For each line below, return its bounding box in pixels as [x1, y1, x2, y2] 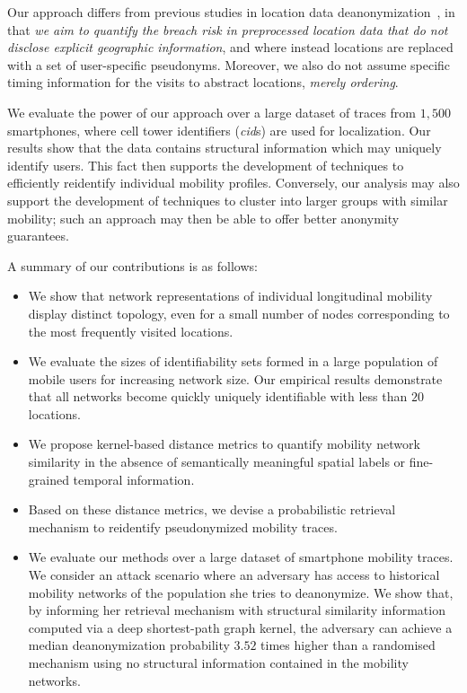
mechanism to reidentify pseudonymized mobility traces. [28, 517, 338, 536]
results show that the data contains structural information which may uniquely [7, 138, 442, 157]
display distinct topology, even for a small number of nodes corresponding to [28, 303, 450, 322]
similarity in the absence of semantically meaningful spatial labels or [28, 452, 406, 471]
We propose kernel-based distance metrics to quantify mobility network [28, 434, 420, 453]
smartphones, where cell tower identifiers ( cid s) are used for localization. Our [7, 120, 431, 139]
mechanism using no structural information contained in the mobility [28, 654, 409, 671]
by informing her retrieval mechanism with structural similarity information [28, 601, 445, 619]
